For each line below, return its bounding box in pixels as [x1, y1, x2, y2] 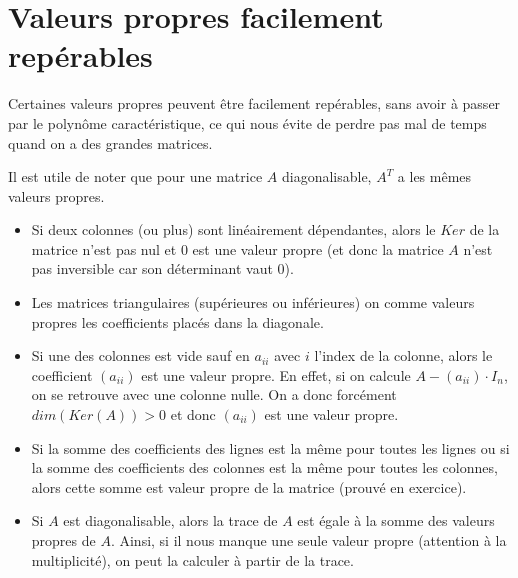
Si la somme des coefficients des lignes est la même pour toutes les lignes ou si [31, 437, 510, 458]
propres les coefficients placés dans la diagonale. [31, 311, 324, 332]
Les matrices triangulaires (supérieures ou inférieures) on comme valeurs [31, 292, 475, 313]
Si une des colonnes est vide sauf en [31, 345, 250, 366]
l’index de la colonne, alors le [314, 345, 493, 366]
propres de [31, 530, 96, 550]
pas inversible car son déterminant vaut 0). [31, 258, 294, 279]
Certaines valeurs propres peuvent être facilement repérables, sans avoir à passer [8, 93, 501, 114]
